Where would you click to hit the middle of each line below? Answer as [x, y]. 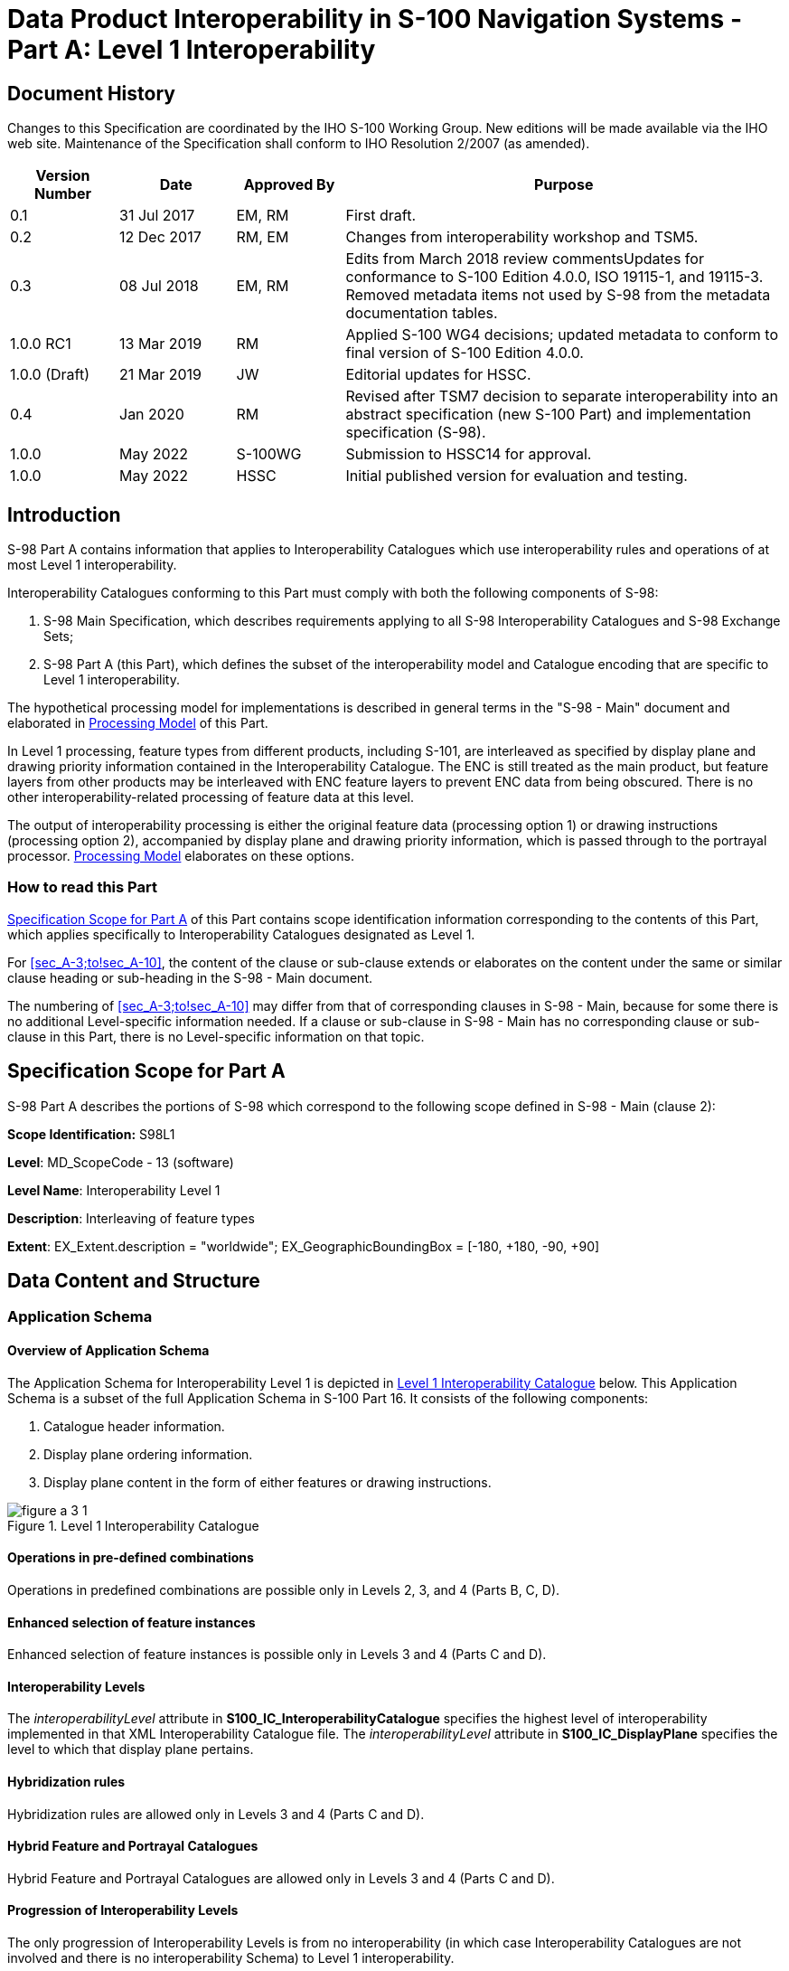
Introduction [64, 514]
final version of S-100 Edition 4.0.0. [465, 353]
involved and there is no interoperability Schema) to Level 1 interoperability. [231, 1957]
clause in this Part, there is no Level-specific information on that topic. [216, 1036]
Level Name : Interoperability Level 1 [114, 1190]
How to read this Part [82, 887]
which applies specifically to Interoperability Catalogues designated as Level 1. [241, 934]
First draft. [381, 216]
